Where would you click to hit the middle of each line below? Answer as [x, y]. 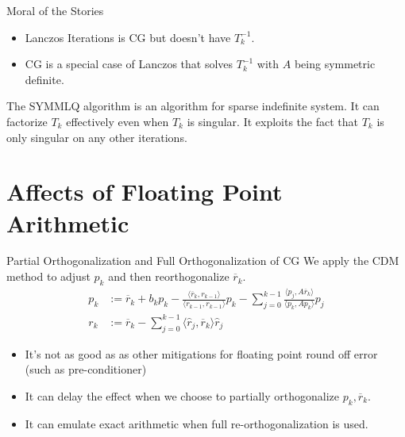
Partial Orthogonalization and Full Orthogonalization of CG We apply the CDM [203, 261]
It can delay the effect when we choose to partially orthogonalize [182, 395]
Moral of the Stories [55, 10]
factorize [27, 121]
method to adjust [48, 276]
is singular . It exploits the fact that [272, 121]
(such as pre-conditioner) [86, 369]
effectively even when [118, 121]
